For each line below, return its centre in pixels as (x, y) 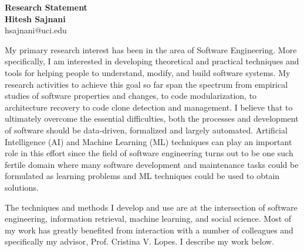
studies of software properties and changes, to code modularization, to (131, 96)
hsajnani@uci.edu (36, 30)
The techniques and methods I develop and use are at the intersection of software (151, 207)
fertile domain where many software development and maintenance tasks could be (152, 164)
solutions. (22, 187)
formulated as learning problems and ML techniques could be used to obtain (142, 176)
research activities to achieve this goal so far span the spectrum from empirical (146, 84)
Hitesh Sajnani (35, 18)
